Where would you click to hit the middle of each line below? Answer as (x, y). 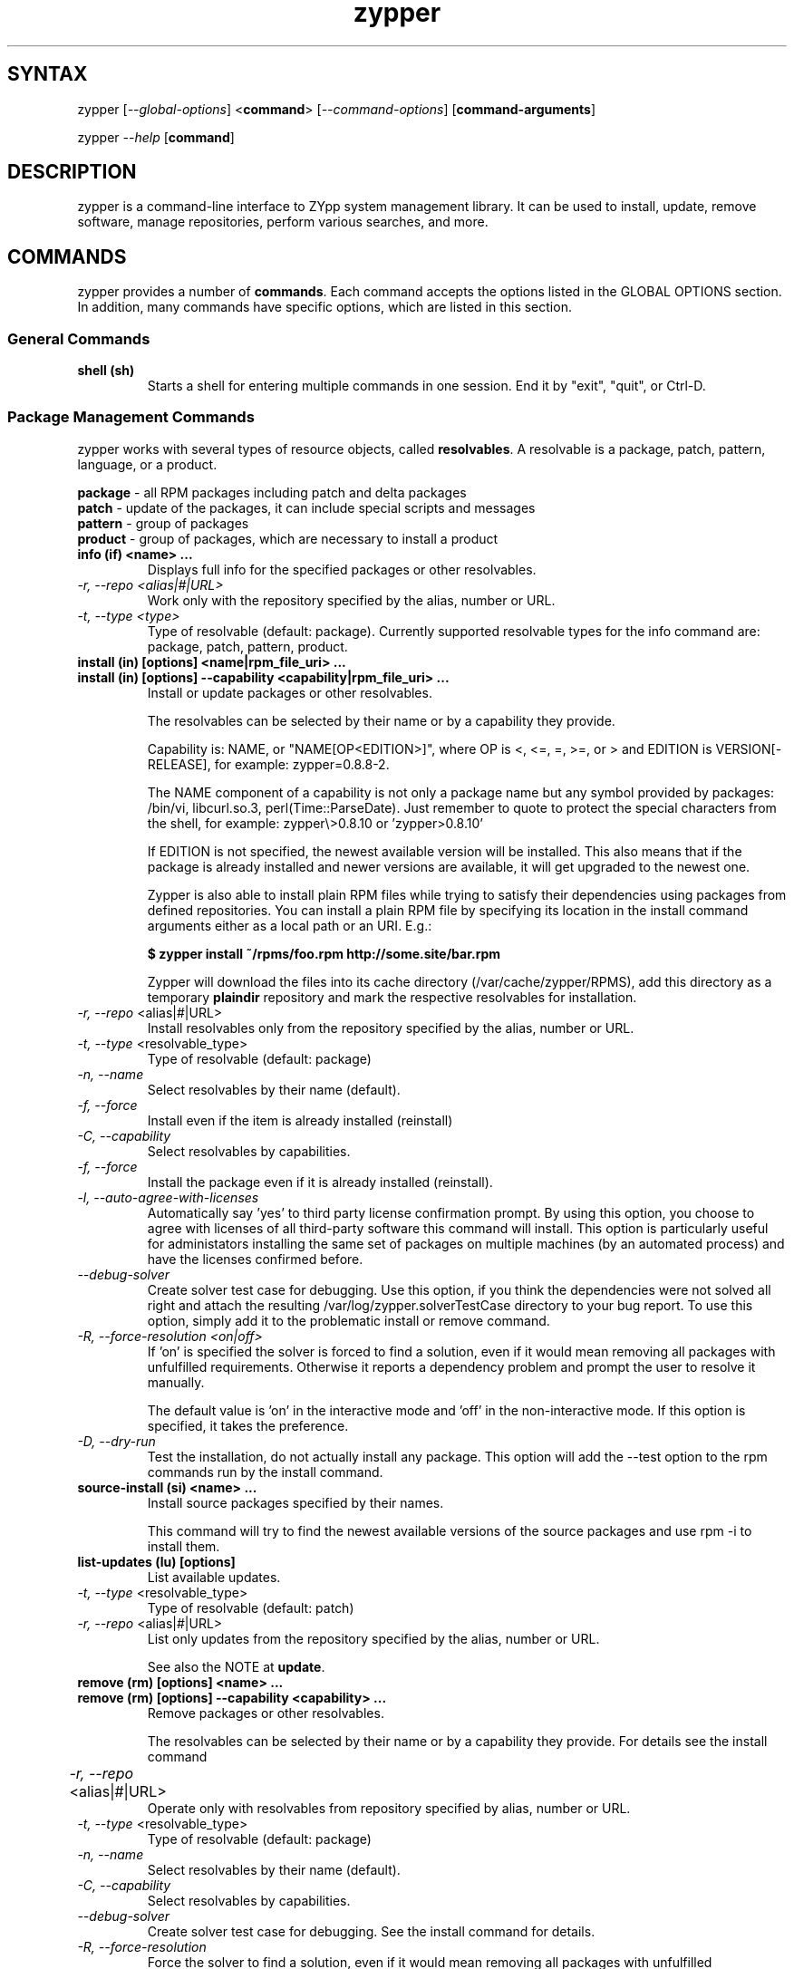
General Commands (79, 338)
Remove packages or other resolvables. (266, 1713)
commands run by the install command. (265, 1472)
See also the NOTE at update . (236, 1666)
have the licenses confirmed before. (255, 1259)
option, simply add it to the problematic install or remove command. (349, 1320)
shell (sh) (106, 371)
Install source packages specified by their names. (295, 1502)
